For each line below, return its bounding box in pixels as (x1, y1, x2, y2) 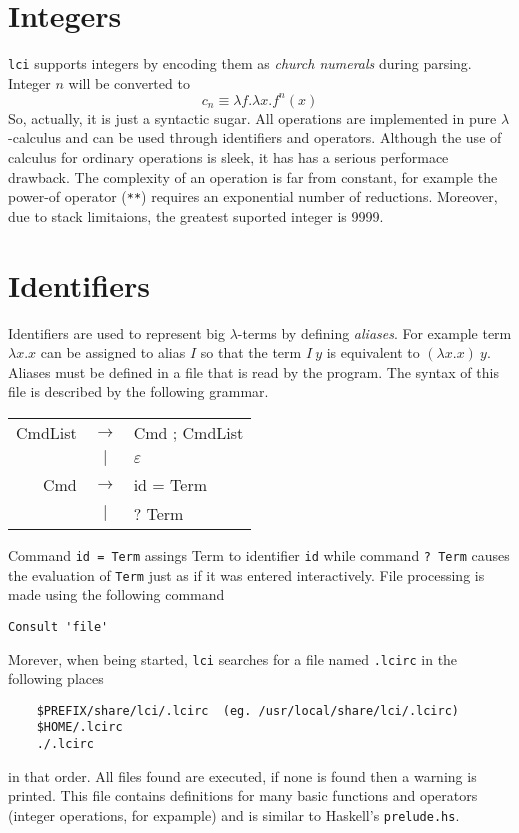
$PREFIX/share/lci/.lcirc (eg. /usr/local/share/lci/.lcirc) (36, 703, 460, 718)
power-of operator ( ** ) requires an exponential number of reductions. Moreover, (8, 186, 498, 207)
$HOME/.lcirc (36, 720, 123, 735)
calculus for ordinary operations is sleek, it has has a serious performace (8, 147, 449, 168)
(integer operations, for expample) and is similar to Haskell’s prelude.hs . (8, 804, 460, 825)
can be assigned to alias (40, 342, 186, 363)
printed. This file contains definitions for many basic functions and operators (8, 785, 478, 806)
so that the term (200, 342, 302, 363)
